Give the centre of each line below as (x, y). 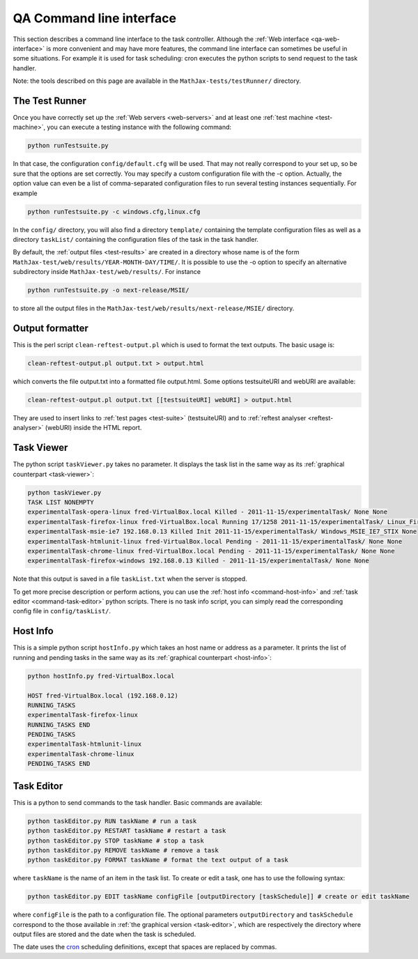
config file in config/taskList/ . (62, 611)
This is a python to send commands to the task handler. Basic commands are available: (138, 802)
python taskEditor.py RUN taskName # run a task (112, 821)
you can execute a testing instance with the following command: (139, 127)
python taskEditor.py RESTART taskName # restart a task (127, 831)
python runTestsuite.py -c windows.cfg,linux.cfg (114, 212)
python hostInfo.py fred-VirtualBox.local (101, 676)
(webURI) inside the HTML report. (93, 428)
